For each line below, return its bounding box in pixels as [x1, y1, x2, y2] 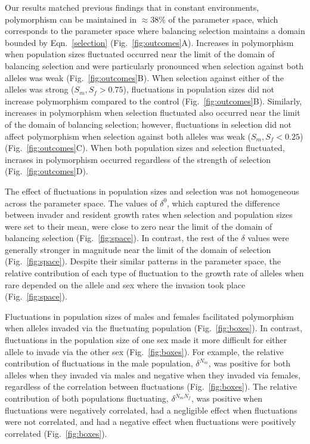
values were [247, 232, 289, 244]
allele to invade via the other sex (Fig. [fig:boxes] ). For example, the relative [5, 345, 284, 357]
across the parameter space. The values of [5, 196, 157, 209]
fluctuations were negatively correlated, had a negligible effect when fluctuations [5, 403, 297, 416]
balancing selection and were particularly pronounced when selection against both [5, 59, 303, 72]
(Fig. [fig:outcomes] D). [5, 165, 88, 177]
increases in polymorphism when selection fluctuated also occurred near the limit [5, 106, 300, 119]
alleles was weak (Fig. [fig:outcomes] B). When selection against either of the [5, 71, 284, 84]
